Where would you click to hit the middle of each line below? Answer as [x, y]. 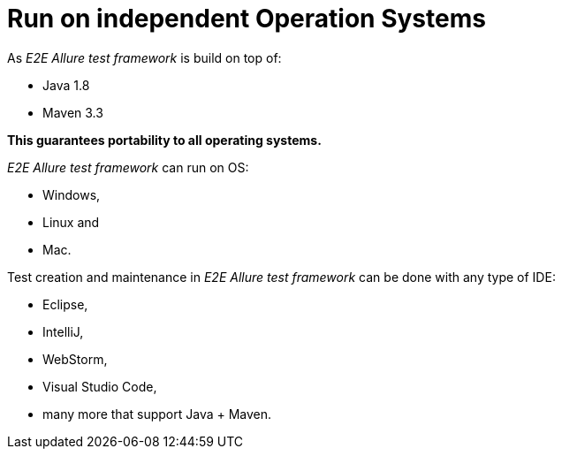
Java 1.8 [66, 85]
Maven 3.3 [73, 112]
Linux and [71, 222]
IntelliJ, [63, 331]
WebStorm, [75, 359]
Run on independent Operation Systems [247, 19]
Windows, [72, 194]
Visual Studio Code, [100, 386]
